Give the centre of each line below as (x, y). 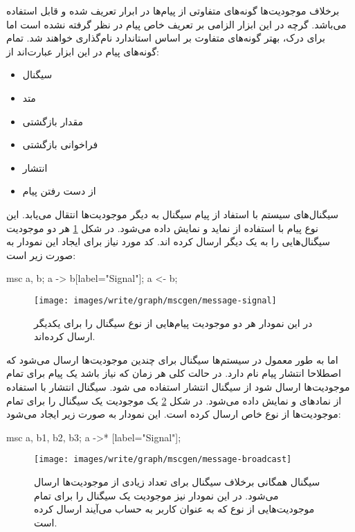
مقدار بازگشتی (53, 121)
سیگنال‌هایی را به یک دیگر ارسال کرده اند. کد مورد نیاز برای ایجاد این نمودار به (168, 241)
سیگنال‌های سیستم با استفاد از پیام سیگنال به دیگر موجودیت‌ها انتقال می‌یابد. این (173, 214)
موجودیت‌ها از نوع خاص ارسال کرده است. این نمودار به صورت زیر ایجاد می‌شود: (174, 414)
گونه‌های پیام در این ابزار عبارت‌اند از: (83, 51)
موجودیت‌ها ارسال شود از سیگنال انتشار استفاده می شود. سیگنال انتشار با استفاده (178, 386)
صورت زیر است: (41, 255)
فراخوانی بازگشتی (60, 144)
